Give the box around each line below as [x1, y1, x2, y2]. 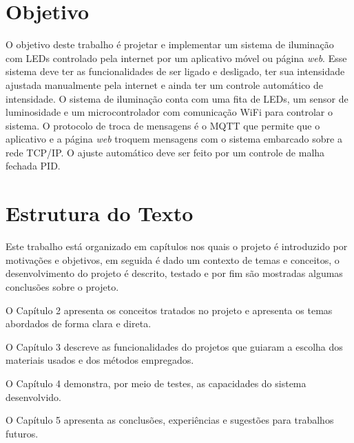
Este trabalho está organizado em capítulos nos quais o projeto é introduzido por [6, 239, 348, 254]
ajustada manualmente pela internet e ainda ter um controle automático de [6, 77, 324, 92]
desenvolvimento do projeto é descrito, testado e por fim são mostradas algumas [6, 266, 343, 280]
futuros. [6, 426, 39, 440]
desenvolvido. [6, 389, 61, 404]
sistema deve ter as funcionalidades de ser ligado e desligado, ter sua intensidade [6, 64, 345, 79]
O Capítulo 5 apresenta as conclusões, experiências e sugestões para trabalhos [6, 413, 334, 427]
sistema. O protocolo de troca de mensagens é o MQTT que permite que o [6, 118, 320, 132]
